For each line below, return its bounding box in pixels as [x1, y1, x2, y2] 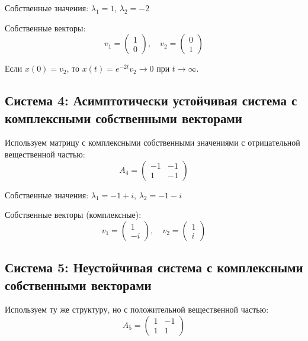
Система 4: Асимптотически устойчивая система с [5, 91, 297, 110]
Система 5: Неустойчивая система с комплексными [5, 258, 303, 276]
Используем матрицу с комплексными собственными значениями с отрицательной [5, 136, 300, 149]
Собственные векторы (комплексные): [5, 208, 142, 221]
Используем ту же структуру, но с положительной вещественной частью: [5, 303, 269, 316]
